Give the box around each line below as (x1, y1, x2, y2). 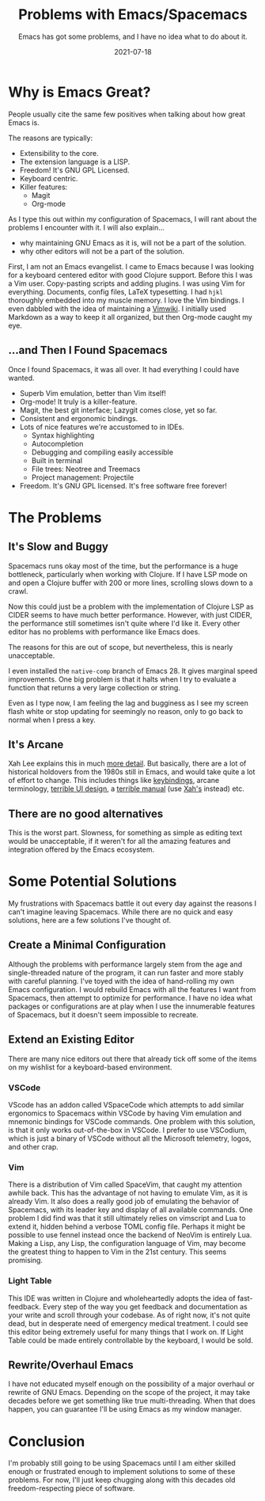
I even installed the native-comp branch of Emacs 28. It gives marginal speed (8, 666, 258, 675)
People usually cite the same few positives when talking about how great (8, 109, 246, 119)
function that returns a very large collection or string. (8, 682, 180, 692)
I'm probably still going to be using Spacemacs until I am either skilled (8, 1458, 236, 1468)
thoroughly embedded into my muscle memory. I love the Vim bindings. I (8, 295, 244, 305)
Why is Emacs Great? (8, 83, 151, 101)
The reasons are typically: (8, 133, 93, 142)
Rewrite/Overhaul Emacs (8, 1358, 134, 1371)
